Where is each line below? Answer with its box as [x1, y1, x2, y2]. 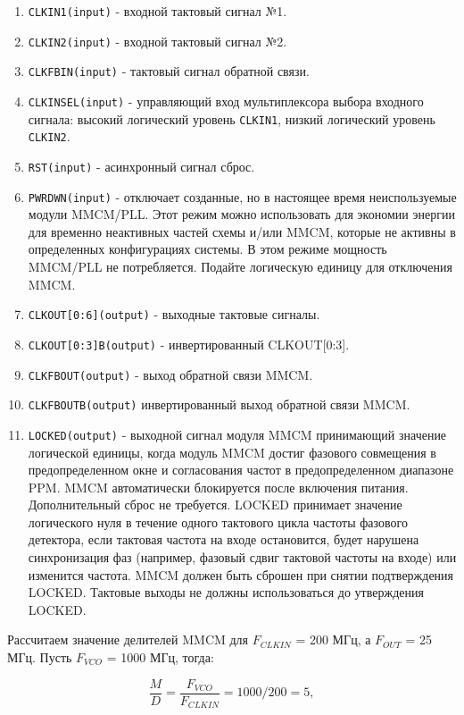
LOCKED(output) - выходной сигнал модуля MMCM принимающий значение [28, 425, 447, 443]
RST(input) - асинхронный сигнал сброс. [28, 156, 255, 175]
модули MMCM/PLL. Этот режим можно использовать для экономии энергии [28, 205, 455, 223]
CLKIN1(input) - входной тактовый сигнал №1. [28, 2, 287, 20]
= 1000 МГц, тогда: [106, 648, 214, 667]
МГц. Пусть [7, 648, 72, 667]
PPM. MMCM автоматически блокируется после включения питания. [28, 477, 409, 496]
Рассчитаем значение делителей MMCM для [7, 630, 249, 649]
